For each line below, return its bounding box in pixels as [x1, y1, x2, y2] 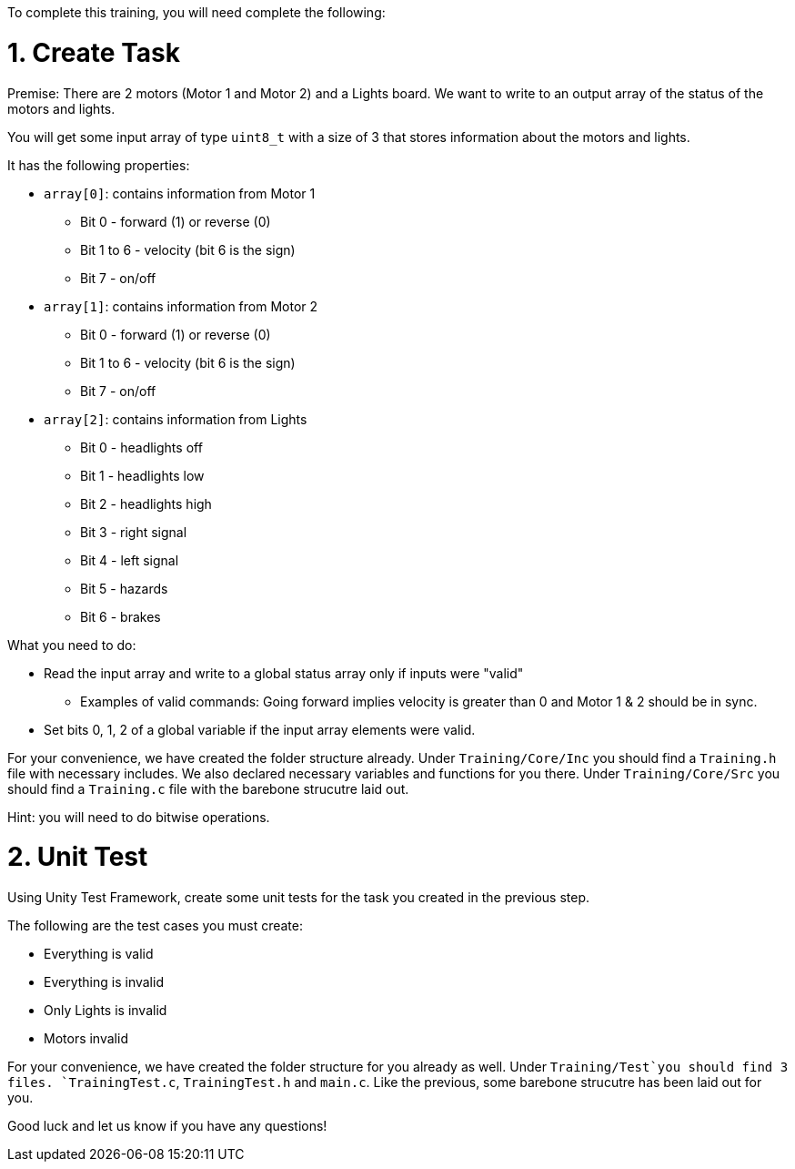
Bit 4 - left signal [80, 552, 179, 568]
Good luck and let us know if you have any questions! [7, 1118, 327, 1133]
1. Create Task [7, 36, 180, 68]
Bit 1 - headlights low [80, 467, 205, 483]
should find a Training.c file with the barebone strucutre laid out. [7, 780, 409, 797]
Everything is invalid [44, 974, 164, 990]
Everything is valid [44, 946, 154, 961]
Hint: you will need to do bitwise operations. [7, 808, 270, 825]
